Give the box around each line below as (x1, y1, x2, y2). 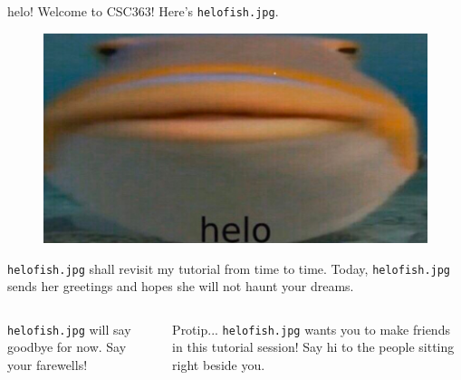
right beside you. (172, 356, 265, 375)
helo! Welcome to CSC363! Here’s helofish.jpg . (7, 2, 279, 20)
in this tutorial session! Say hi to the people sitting (172, 337, 455, 356)
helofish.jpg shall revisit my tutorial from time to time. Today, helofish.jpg (7, 258, 451, 278)
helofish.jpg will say (7, 319, 131, 338)
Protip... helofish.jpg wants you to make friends (172, 319, 450, 338)
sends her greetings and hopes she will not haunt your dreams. (7, 277, 354, 296)
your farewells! (7, 356, 88, 375)
